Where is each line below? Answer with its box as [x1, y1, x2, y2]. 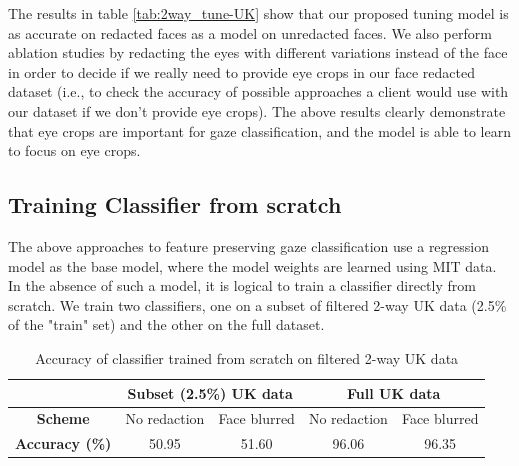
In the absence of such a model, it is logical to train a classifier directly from [8, 275, 476, 296]
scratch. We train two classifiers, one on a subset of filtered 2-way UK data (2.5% [8, 294, 507, 315]
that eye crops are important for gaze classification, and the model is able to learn [8, 120, 511, 141]
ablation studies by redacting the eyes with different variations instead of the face [8, 42, 508, 63]
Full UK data [347, 382, 441, 403]
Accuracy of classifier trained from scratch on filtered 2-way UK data [35, 347, 459, 368]
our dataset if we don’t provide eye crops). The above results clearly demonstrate [8, 100, 506, 121]
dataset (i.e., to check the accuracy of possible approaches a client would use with [8, 81, 509, 102]
